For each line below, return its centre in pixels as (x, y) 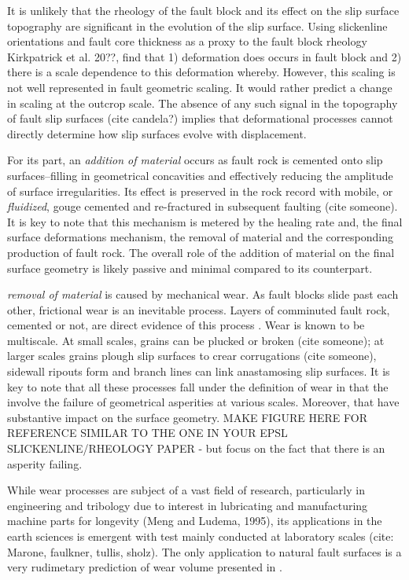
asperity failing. (45, 463)
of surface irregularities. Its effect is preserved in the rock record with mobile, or (200, 191)
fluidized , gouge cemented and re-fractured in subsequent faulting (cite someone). (203, 206)
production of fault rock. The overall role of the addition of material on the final (201, 252)
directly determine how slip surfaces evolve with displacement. (157, 133)
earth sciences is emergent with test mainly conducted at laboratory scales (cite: (201, 536)
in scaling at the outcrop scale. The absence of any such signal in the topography (203, 103)
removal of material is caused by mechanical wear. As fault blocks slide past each (203, 294)
